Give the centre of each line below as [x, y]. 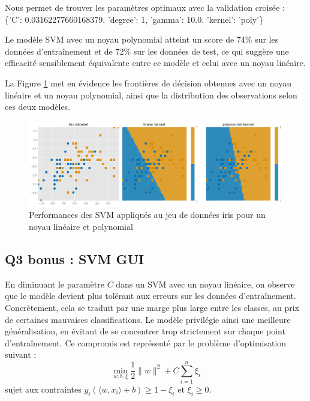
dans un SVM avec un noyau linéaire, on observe [205, 284]
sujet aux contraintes [43, 389]
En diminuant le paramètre [55, 284]
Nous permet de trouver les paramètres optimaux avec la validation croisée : [145, 7]
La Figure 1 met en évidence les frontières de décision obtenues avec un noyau [148, 83]
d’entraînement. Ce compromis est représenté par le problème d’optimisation [146, 342]
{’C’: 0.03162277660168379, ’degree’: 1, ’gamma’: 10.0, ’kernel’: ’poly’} [134, 19]
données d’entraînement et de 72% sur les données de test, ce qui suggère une [147, 51]
